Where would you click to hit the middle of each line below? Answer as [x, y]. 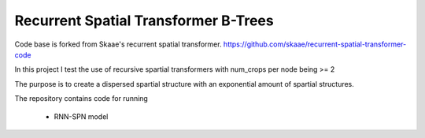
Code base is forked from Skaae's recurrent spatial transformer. [118, 44]
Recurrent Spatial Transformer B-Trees [144, 21]
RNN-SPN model [81, 116]
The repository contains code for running [81, 99]
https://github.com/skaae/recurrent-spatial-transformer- [315, 44]
